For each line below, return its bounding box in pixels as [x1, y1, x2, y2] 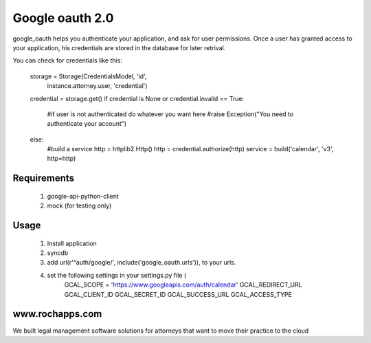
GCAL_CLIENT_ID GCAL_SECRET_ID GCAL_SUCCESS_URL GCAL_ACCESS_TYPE [64, 290, 292, 298]
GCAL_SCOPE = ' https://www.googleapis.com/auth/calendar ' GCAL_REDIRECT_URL [64, 280, 302, 289]
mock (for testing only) [47, 201, 112, 210]
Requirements [12, 173, 75, 184]
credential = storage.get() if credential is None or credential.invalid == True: [30, 94, 245, 102]
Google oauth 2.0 [12, 10, 114, 25]
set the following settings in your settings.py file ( [47, 271, 187, 279]
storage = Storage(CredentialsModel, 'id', [30, 72, 147, 80]
